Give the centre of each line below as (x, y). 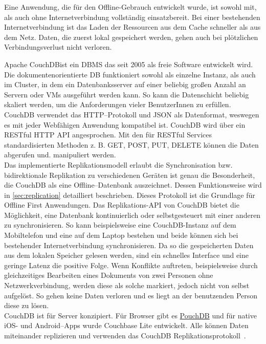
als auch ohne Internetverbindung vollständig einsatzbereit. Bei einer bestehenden (132, 17)
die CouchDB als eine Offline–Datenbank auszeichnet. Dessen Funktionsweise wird (133, 185)
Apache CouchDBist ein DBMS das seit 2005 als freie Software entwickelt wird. (129, 64)
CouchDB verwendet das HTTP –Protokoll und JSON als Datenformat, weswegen (132, 114)
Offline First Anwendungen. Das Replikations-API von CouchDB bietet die (122, 205)
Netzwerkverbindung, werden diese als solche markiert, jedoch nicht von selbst (127, 285)
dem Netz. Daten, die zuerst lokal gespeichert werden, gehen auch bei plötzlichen (131, 37)
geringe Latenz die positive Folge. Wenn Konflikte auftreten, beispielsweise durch (131, 265)
